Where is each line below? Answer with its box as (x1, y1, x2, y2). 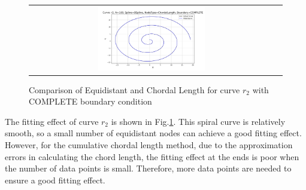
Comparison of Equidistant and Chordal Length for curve (29, 83, 240, 96)
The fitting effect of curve (5, 115, 99, 127)
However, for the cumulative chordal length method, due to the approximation (5, 139, 293, 151)
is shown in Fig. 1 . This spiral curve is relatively (111, 115, 286, 127)
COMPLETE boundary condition (29, 95, 152, 108)
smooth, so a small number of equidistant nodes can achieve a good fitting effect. (5, 127, 302, 139)
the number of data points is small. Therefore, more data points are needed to (5, 162, 292, 174)
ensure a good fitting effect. (5, 173, 105, 186)
